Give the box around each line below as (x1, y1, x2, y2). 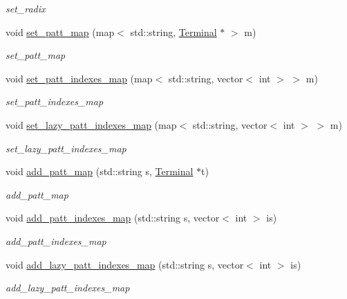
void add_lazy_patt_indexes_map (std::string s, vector (6, 257, 244, 271)
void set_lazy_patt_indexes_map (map (6, 117, 177, 132)
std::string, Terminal (130, 24, 217, 39)
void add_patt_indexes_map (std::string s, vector (6, 210, 220, 225)
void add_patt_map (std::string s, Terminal (6, 164, 194, 179)
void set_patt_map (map (6, 24, 115, 39)
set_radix (6, 1, 46, 15)
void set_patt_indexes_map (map (6, 71, 153, 85)
